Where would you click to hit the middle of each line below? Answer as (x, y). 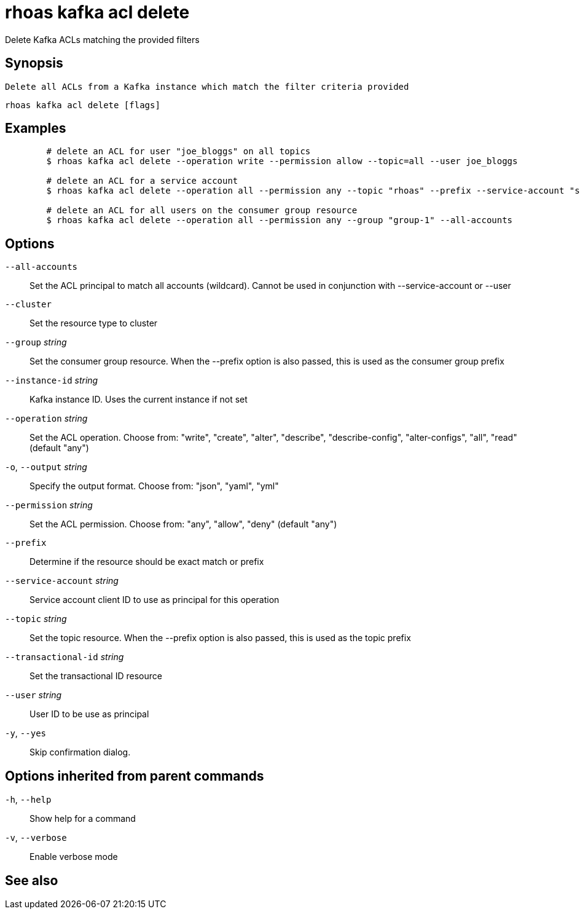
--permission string (49, 505)
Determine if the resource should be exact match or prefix (147, 562)
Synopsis (34, 63)
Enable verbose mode (74, 857)
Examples (36, 128)
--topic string (36, 619)
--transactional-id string (65, 657)
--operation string (46, 419)
